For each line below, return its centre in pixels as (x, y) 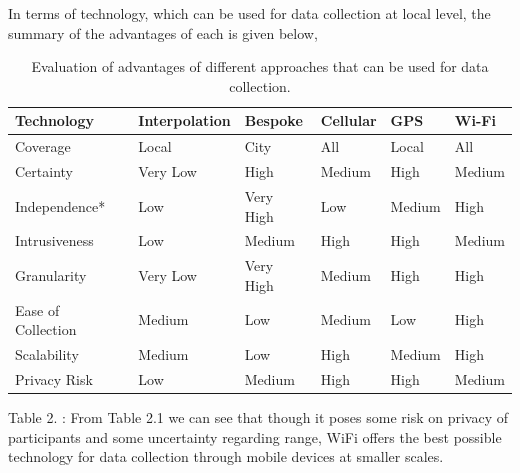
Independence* (60, 205)
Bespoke (273, 120)
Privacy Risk (54, 378)
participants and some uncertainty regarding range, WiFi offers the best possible (255, 436)
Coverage (43, 146)
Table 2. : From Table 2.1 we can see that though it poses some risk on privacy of (258, 417)
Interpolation (184, 120)
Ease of (37, 309)
